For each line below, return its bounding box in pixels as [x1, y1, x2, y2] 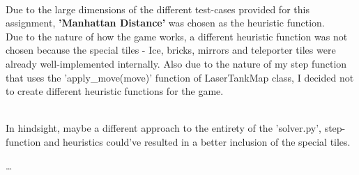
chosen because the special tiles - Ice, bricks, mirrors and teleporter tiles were [6, 43, 336, 57]
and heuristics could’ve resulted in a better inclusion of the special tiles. [43, 134, 351, 149]
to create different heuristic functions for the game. [6, 84, 224, 98]
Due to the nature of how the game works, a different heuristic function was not [6, 29, 348, 43]
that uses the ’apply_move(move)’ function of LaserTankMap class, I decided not [6, 70, 354, 84]
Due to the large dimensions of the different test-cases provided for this [6, 1, 310, 16]
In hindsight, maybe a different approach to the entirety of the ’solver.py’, [6, 121, 321, 135]
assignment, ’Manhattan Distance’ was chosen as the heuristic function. [6, 15, 325, 30]
